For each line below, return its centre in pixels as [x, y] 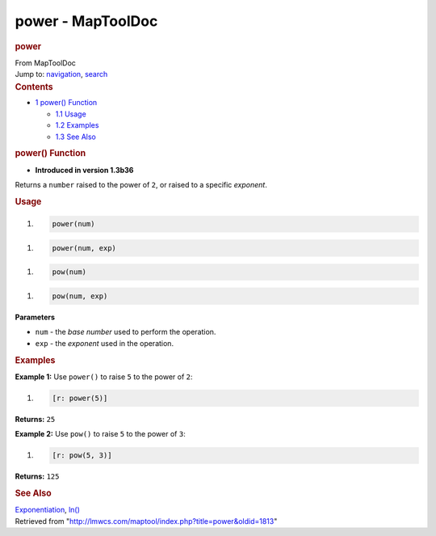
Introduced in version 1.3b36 [84, 170]
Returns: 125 [37, 476]
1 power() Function [66, 103]
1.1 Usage [71, 114]
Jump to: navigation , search [61, 74]
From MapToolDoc [46, 63]
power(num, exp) [84, 248]
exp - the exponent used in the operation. [104, 343]
